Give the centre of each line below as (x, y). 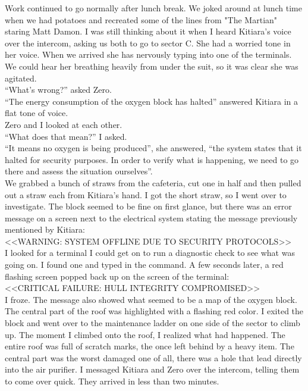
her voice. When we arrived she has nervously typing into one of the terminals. (148, 54)
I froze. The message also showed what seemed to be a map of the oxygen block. (151, 299)
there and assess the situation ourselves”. (79, 171)
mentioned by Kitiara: (45, 229)
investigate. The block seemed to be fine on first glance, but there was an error (148, 206)
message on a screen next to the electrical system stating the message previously (151, 218)
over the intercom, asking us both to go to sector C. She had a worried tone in (148, 43)
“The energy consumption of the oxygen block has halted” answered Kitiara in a (152, 101)
